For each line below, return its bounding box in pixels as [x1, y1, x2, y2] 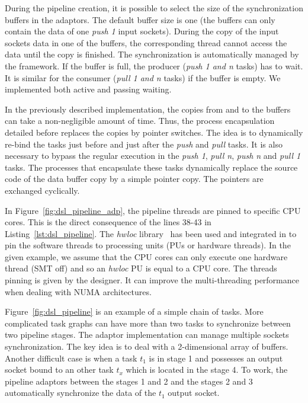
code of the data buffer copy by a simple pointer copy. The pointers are [5, 172, 264, 185]
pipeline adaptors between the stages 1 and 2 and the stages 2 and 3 [5, 375, 253, 387]
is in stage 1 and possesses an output [149, 351, 283, 364]
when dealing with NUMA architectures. [5, 285, 152, 298]
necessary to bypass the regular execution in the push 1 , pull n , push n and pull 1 [5, 149, 301, 162]
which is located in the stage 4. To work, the [126, 363, 288, 376]
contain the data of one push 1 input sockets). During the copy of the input [5, 25, 279, 37]
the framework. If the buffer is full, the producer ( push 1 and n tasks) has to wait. [5, 59, 303, 72]
